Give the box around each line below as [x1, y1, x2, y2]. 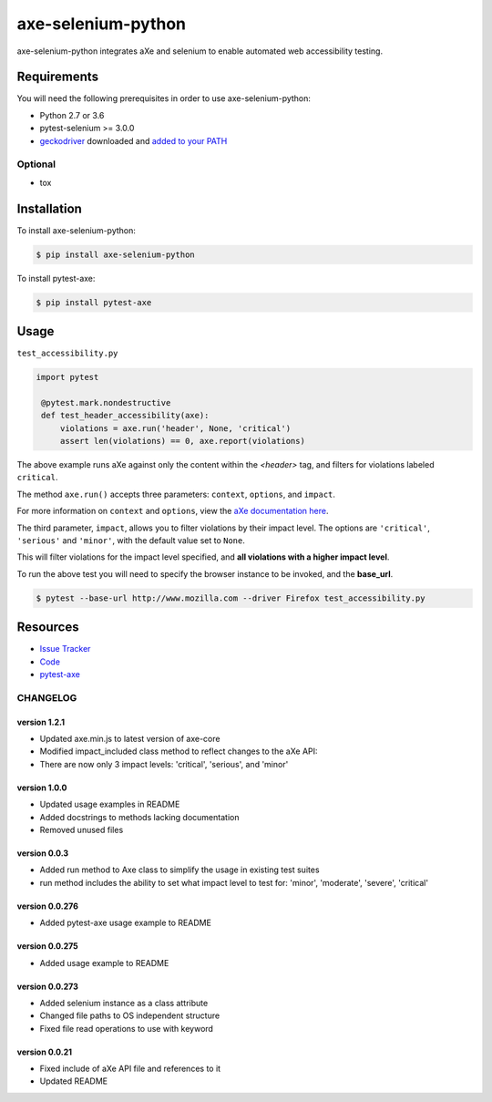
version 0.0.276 [16, 901, 79, 911]
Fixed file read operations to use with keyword [39, 1023, 214, 1034]
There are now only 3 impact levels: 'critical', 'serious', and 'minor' [39, 758, 289, 769]
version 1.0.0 [16, 782, 67, 793]
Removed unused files [39, 824, 124, 835]
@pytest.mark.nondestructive [41, 397, 171, 407]
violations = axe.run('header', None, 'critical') [59, 423, 292, 433]
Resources [16, 620, 79, 635]
